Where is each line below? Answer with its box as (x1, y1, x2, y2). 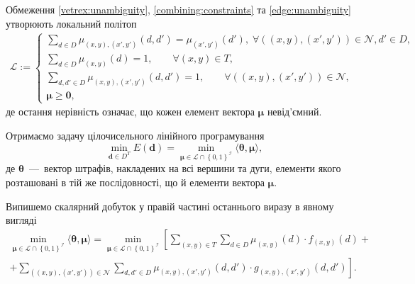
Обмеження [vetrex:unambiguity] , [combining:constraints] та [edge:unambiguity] (6, 2, 351, 16)
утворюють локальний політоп (6, 16, 137, 30)
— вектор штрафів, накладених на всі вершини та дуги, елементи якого (28, 161, 341, 176)
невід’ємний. (267, 104, 322, 119)
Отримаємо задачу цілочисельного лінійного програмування (6, 128, 265, 143)
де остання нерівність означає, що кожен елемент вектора (6, 104, 255, 119)
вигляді (6, 212, 37, 227)
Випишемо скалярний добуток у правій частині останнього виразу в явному (6, 198, 334, 213)
